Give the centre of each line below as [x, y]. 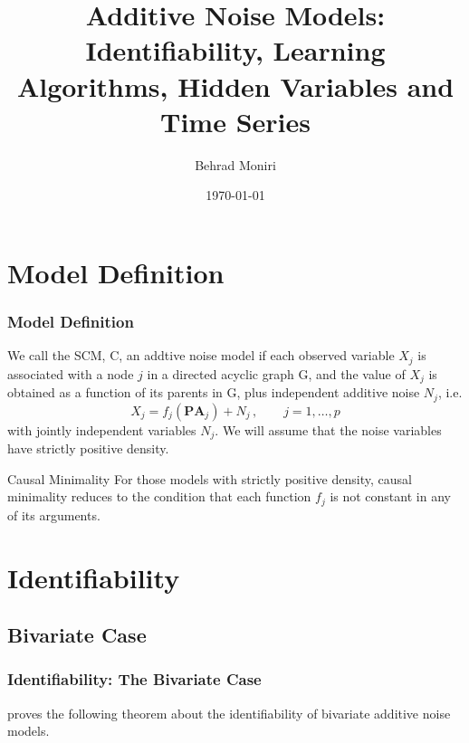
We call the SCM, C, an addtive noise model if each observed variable [201, 355]
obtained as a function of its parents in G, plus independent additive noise [214, 392]
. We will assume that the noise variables [328, 429]
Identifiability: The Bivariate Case [134, 679]
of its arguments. [54, 514]
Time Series [235, 121]
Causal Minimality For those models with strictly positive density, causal [210, 478]
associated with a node [71, 373]
